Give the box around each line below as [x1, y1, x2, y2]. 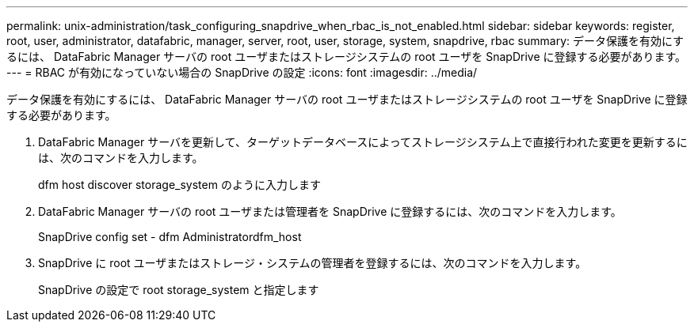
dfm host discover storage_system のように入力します [38, 178, 321, 191]
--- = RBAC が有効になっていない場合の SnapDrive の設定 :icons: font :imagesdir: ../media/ [6, 66, 478, 79]
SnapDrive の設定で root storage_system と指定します [38, 283, 319, 296]
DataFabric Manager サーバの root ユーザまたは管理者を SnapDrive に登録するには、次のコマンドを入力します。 [38, 205, 622, 218]
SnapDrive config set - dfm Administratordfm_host [38, 230, 302, 243]
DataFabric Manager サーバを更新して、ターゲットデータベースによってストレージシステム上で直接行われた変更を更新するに [38, 135, 688, 149]
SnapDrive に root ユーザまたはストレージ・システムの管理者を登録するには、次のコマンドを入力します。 [38, 256, 587, 270]
